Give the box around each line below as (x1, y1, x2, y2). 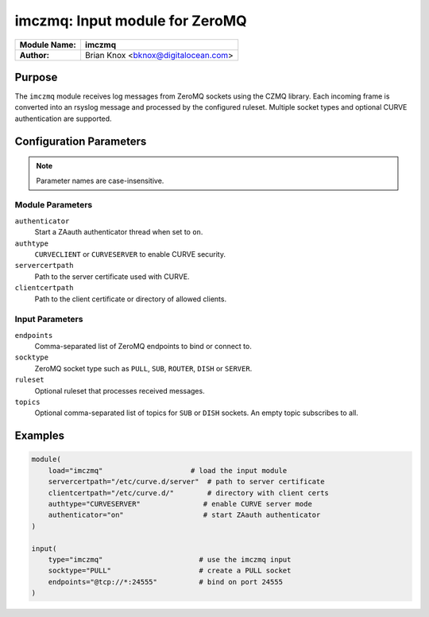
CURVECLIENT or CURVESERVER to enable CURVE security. (34, 249, 226, 258)
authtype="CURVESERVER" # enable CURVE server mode (48, 499, 313, 508)
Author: (19, 49, 50, 60)
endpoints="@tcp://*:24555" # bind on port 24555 (48, 577, 284, 586)
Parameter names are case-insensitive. (36, 176, 164, 185)
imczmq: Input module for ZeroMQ (14, 12, 247, 29)
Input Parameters (14, 314, 83, 325)
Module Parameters (14, 200, 93, 211)
